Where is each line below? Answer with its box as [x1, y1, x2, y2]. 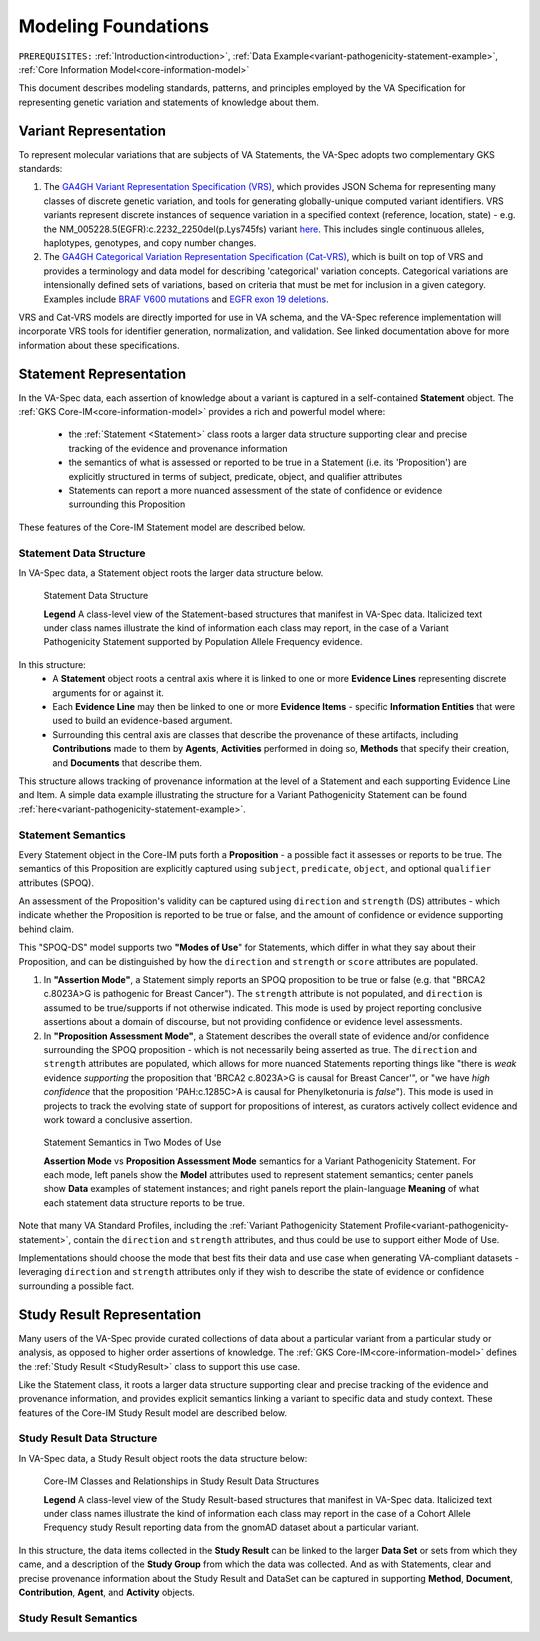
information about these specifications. [18, 339, 180, 351]
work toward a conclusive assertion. [43, 1113, 193, 1125]
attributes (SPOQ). [18, 876, 95, 889]
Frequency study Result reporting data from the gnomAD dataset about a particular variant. [43, 1521, 420, 1534]
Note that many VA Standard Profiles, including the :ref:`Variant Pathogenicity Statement [18, 1220, 382, 1232]
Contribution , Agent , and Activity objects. [18, 1586, 195, 1598]
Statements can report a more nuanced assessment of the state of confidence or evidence [68, 484, 443, 496]
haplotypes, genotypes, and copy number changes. [43, 236, 257, 249]
